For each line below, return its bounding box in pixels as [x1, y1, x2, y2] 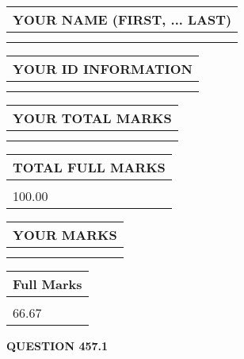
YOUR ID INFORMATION [13, 60, 193, 78]
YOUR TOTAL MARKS [13, 109, 172, 127]
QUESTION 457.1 [6, 338, 109, 353]
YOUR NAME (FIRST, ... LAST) [13, 10, 232, 29]
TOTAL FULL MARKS [13, 158, 166, 176]
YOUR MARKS [13, 226, 117, 244]
